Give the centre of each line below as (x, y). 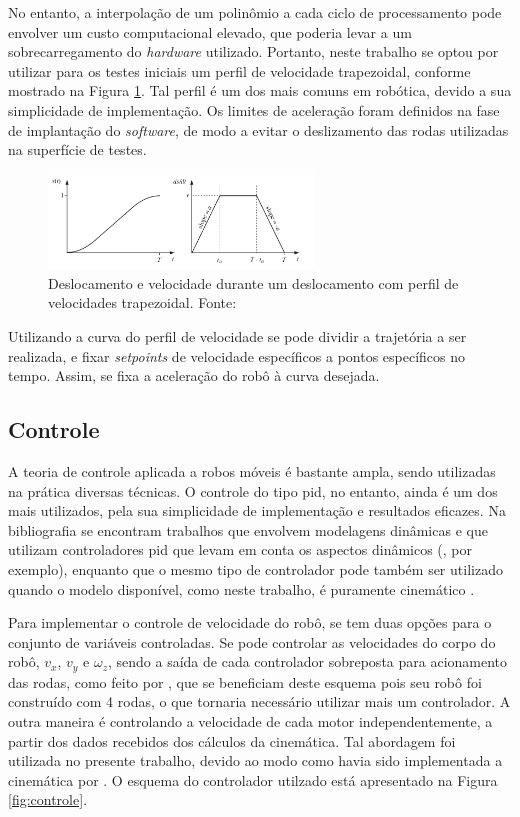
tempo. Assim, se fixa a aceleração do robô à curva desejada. (194, 375)
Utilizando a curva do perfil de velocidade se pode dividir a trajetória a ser (237, 336)
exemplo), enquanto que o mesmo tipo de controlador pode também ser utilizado (255, 569)
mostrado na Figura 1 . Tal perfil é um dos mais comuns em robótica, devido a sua (260, 90)
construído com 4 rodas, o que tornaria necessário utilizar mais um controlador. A (259, 701)
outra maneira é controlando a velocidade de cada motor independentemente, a (250, 721)
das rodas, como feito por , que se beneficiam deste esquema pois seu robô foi (245, 681)
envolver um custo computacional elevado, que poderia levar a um (210, 31)
